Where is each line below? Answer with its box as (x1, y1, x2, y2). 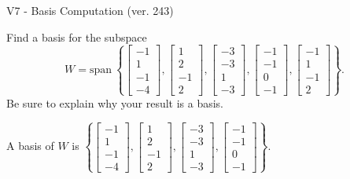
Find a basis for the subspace (6, 28, 147, 45)
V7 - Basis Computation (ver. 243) (6, 2, 174, 18)
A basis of (6, 137, 54, 154)
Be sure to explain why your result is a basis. (6, 94, 224, 111)
